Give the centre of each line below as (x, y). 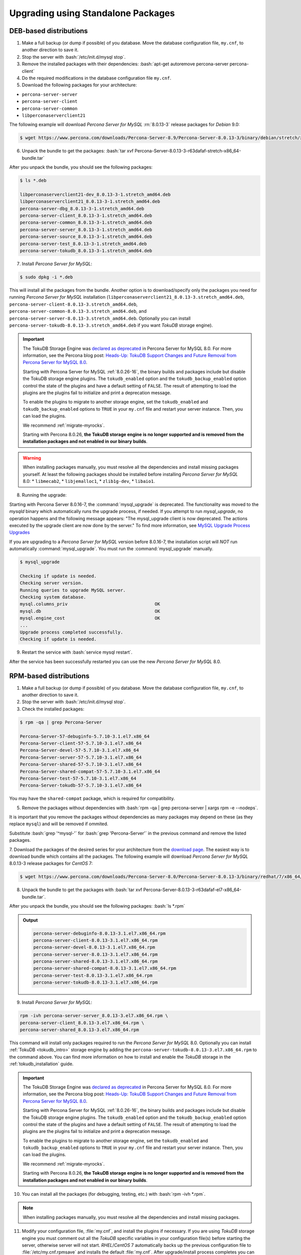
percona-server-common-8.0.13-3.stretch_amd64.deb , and (78, 311)
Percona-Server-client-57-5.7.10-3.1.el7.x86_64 (81, 743)
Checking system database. (53, 597)
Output (30, 920)
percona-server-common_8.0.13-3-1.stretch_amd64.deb (86, 223)
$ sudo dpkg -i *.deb (46, 277)
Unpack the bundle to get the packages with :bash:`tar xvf (82, 890)
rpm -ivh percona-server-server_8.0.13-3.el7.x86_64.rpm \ (94, 1016)
